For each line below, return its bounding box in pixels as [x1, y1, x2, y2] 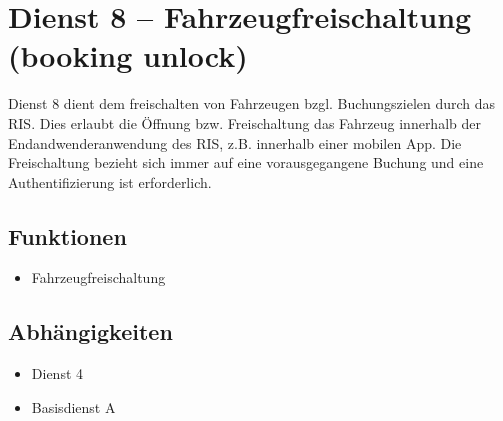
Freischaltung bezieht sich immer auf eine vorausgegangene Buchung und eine [8, 152, 484, 173]
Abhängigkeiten [8, 316, 173, 347]
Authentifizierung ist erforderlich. [8, 171, 212, 192]
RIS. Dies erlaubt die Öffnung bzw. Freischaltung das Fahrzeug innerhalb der [8, 112, 481, 133]
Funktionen [8, 220, 127, 251]
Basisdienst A [31, 396, 116, 417]
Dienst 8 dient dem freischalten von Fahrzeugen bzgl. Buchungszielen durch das [8, 93, 496, 114]
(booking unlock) [8, 35, 248, 76]
